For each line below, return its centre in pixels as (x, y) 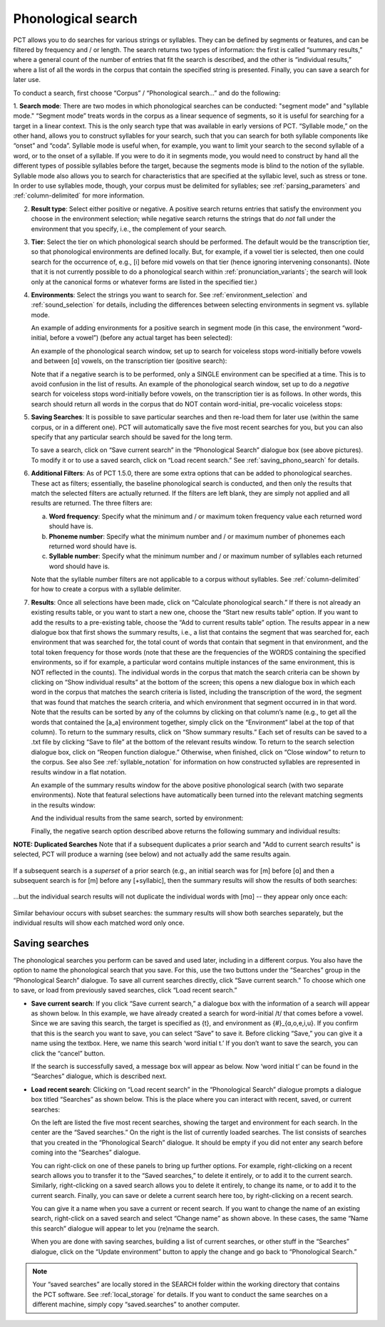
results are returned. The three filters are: (92, 503)
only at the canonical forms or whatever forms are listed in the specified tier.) (144, 282)
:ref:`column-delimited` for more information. (79, 195)
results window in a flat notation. (79, 772)
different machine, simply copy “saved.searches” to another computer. (136, 1304)
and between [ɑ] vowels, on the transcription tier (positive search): (129, 361)
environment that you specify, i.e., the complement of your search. (129, 229)
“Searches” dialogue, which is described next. (99, 1076)
